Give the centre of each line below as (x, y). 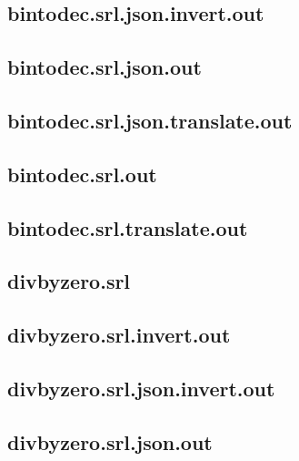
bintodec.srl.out (82, 174)
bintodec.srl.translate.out (128, 227)
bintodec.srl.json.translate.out (150, 120)
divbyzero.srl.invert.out (119, 335)
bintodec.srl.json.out (105, 67)
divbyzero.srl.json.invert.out (141, 388)
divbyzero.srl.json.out (110, 441)
